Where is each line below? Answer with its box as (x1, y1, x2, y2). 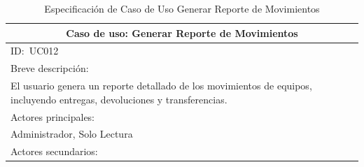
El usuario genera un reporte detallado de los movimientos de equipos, (10, 78, 312, 93)
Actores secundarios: (10, 144, 98, 159)
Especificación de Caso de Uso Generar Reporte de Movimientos (44, 1, 320, 15)
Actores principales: (10, 109, 95, 124)
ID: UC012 (10, 43, 59, 58)
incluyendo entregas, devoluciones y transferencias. (10, 92, 227, 106)
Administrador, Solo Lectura (10, 126, 133, 141)
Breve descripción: (10, 61, 89, 75)
